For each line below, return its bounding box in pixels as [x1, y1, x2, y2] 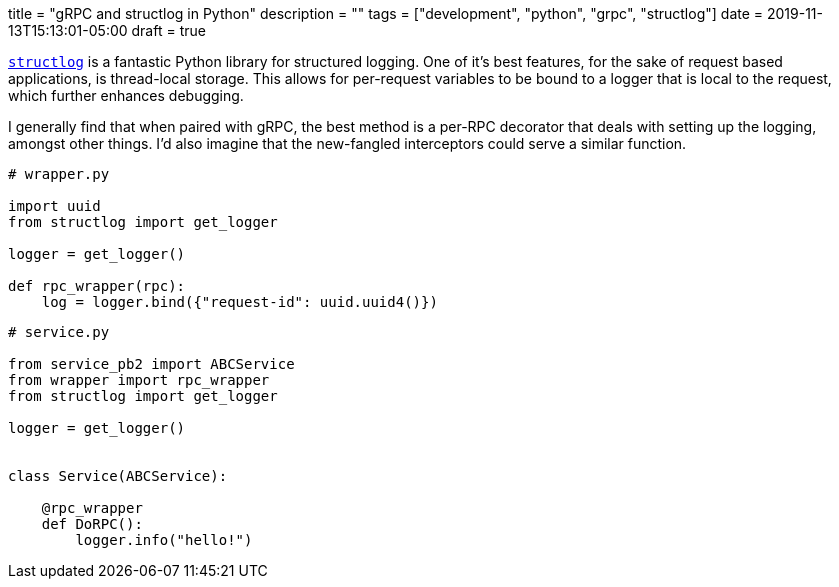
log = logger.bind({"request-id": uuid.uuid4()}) [41, 294, 438, 310]
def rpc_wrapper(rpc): [8, 278, 186, 294]
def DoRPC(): [41, 516, 143, 532]
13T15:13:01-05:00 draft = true [8, 22, 206, 39]
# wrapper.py [8, 166, 110, 182]
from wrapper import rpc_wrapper [8, 372, 270, 388]
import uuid [8, 198, 101, 214]
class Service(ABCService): [8, 468, 228, 484]
